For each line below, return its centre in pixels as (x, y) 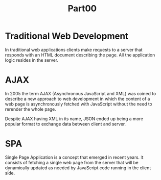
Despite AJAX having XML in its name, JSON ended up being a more (74, 119)
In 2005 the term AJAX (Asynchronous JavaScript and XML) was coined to (80, 93)
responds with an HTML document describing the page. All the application (80, 55)
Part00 (82, 9)
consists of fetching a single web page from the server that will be (72, 162)
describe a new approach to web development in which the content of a (78, 99)
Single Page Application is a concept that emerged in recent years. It (74, 157)
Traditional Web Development (67, 36)
